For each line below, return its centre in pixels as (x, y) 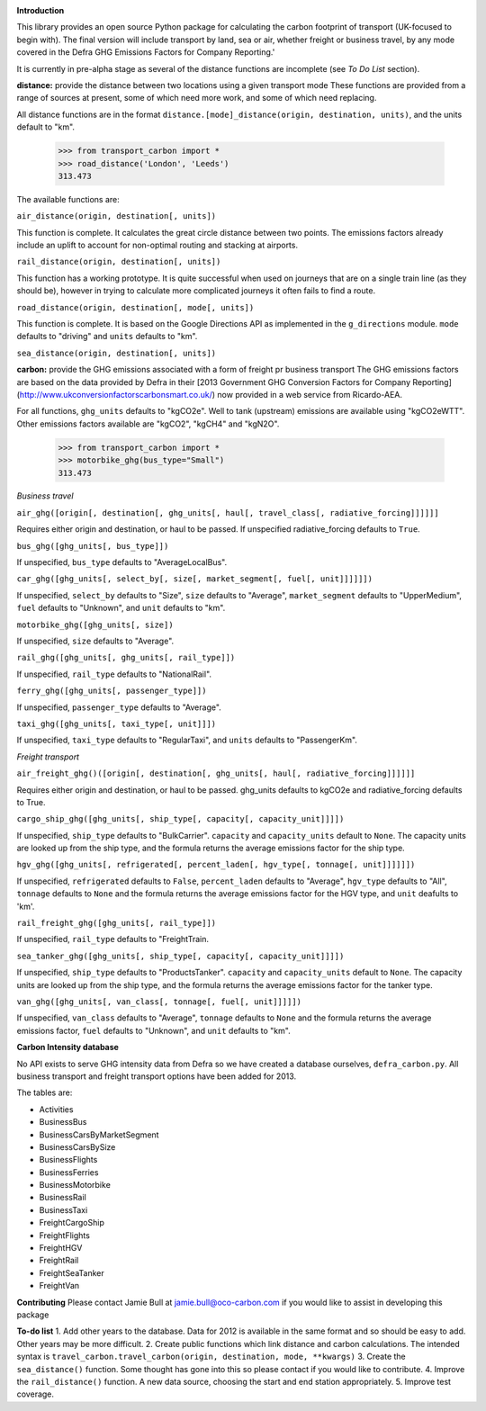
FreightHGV (61, 1248)
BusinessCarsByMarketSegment (99, 1135)
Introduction (40, 10)
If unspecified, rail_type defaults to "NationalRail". (114, 674)
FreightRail (59, 1261)
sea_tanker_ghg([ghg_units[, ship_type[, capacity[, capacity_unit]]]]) (180, 956)
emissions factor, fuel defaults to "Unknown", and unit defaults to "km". (154, 1030)
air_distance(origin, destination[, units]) (117, 216)
